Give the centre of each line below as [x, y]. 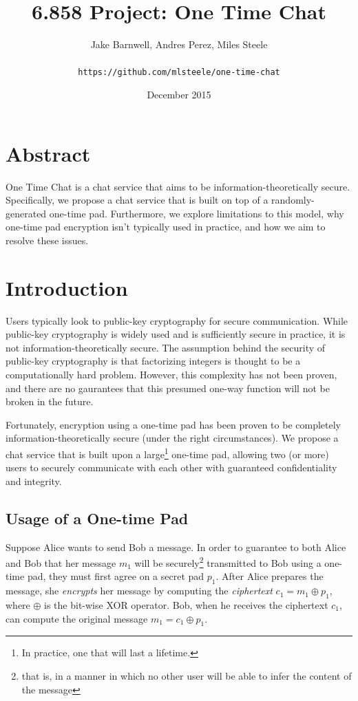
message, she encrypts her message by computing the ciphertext [139, 591]
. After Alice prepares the [270, 576]
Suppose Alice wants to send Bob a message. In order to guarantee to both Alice [176, 547]
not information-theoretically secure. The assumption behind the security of [166, 347]
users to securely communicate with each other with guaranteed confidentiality [171, 467]
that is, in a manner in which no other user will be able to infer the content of [187, 676]
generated [26, 213]
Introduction [67, 287]
